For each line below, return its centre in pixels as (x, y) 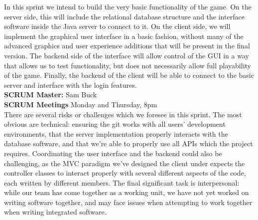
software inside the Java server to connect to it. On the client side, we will (117, 26)
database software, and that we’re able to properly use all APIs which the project (129, 143)
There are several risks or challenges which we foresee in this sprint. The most (123, 114)
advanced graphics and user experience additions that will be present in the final (127, 46)
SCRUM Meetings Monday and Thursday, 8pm (81, 104)
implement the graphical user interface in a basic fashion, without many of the (124, 36)
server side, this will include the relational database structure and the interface (124, 16)
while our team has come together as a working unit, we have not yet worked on (127, 192)
